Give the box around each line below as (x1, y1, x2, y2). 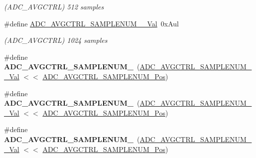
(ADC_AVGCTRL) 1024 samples (4, 35, 108, 45)
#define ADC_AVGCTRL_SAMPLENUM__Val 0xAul (4, 18, 179, 28)
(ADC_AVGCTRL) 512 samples (4, 1, 104, 11)
